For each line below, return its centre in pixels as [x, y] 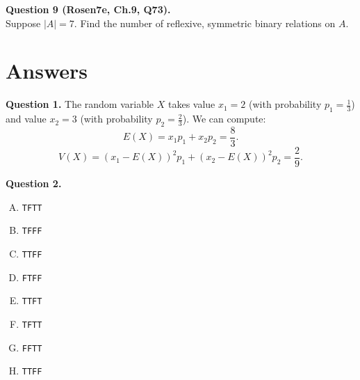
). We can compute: [224, 119]
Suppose [23, 23]
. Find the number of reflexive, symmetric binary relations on [205, 23]
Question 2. [34, 183]
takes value [191, 104]
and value [26, 119]
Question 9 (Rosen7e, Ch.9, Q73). [88, 9]
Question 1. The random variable [80, 104]
